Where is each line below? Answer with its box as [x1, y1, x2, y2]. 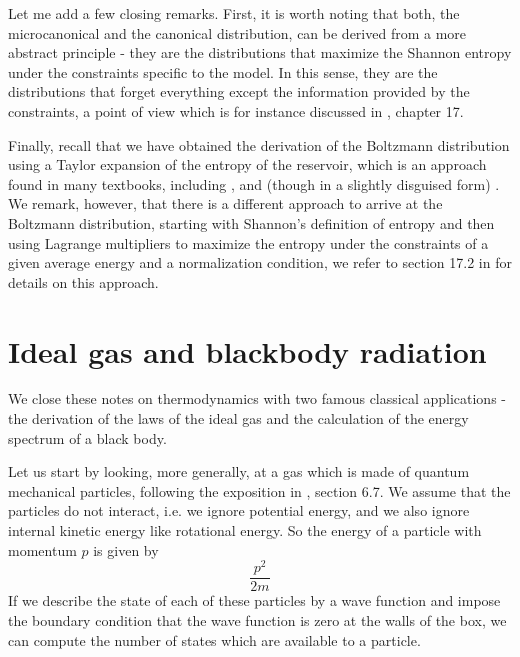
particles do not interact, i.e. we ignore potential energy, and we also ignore [8, 500, 470, 521]
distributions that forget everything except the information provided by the [8, 81, 470, 102]
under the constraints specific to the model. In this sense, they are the [8, 61, 438, 82]
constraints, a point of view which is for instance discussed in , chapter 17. [8, 100, 464, 121]
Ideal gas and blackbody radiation [8, 330, 487, 371]
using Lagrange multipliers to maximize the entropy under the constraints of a [8, 232, 489, 253]
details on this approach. [8, 271, 159, 292]
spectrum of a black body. [8, 427, 167, 448]
